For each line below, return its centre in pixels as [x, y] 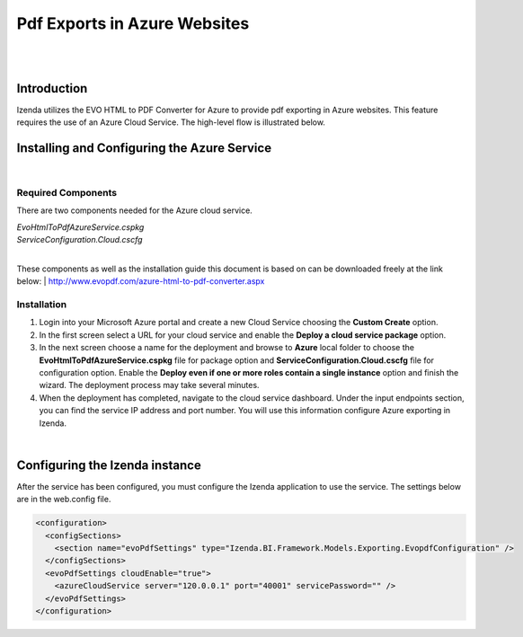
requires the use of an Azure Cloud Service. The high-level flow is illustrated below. [171, 122]
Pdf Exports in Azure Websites [133, 23]
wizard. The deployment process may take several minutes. [149, 385]
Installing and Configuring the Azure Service [144, 148]
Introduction [52, 88]
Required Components [66, 192]
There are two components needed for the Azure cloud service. [135, 210]
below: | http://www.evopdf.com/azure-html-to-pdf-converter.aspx [141, 281]
